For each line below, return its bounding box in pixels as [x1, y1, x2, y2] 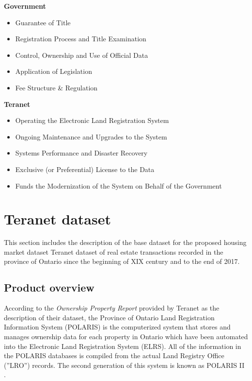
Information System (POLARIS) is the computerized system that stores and [4, 322, 231, 332]
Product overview [4, 280, 94, 295]
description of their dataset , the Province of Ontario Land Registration [4, 312, 215, 322]
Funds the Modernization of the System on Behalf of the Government [15, 180, 222, 190]
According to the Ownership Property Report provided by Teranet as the [4, 303, 220, 313]
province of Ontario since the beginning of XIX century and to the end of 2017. [4, 256, 240, 266]
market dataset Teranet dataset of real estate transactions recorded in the [4, 246, 223, 257]
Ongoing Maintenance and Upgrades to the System [15, 131, 167, 141]
